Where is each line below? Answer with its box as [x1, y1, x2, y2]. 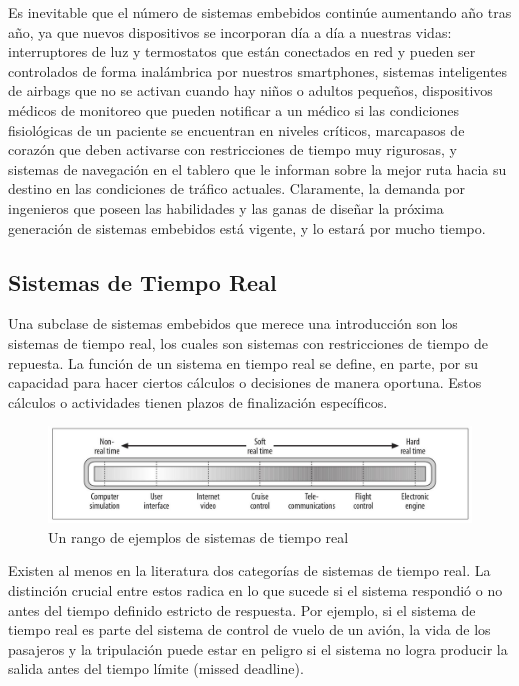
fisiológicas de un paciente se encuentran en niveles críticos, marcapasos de [8, 119, 465, 140]
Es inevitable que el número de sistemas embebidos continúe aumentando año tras [8, 2, 512, 22]
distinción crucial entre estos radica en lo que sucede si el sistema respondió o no [8, 579, 503, 600]
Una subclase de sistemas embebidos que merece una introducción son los [8, 313, 458, 334]
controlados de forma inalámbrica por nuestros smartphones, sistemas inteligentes [8, 60, 508, 81]
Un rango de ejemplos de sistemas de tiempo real [48, 526, 349, 547]
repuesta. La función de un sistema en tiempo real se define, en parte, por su [8, 352, 479, 373]
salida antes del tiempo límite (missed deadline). [8, 658, 304, 679]
